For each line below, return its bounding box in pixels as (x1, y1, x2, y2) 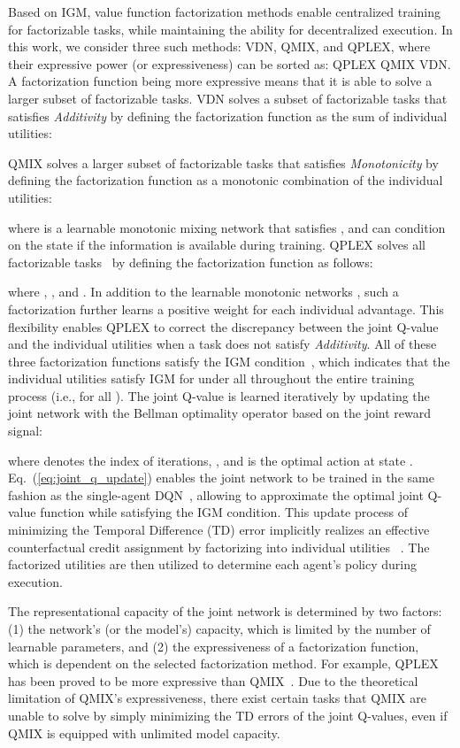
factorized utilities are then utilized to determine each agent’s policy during (8, 555, 417, 574)
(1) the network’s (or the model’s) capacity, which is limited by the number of (8, 620, 431, 637)
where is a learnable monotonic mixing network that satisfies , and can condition (8, 218, 446, 236)
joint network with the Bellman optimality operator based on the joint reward (8, 404, 432, 422)
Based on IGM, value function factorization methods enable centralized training (8, 3, 441, 20)
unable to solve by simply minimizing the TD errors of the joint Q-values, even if (8, 706, 448, 724)
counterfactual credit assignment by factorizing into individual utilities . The (8, 537, 430, 556)
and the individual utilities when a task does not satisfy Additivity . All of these (8, 335, 437, 353)
